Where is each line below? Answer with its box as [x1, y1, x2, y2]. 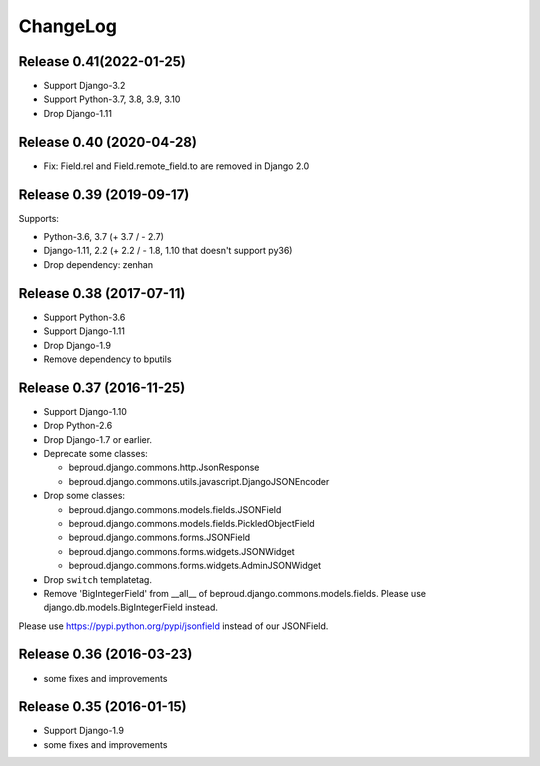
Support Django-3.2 [43, 80, 126, 92]
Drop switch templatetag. [43, 573, 152, 585]
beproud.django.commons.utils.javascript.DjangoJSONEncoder [68, 475, 330, 487]
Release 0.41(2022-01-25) [18, 53, 187, 70]
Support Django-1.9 [43, 725, 125, 737]
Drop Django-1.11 [43, 107, 112, 119]
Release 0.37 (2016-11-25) [18, 379, 186, 396]
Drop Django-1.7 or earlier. [43, 433, 153, 445]
